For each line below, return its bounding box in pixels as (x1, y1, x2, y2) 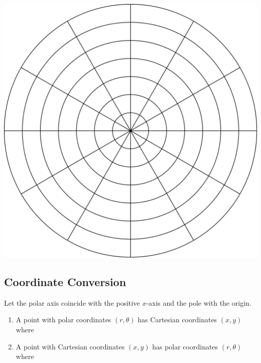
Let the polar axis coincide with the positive (4, 297, 140, 308)
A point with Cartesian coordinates (16, 341, 125, 351)
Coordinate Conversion (4, 274, 126, 289)
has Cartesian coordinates (138, 314, 217, 325)
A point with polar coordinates (16, 314, 111, 325)
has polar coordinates (152, 341, 218, 351)
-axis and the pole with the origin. (146, 297, 251, 308)
